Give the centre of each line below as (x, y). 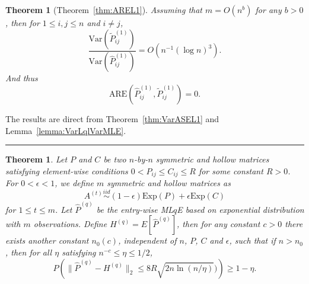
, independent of (147, 240)
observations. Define (70, 224)
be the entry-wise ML (135, 209)
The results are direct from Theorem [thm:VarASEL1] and (112, 119)
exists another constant (47, 240)
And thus (22, 78)
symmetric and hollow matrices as (169, 183)
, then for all (29, 252)
